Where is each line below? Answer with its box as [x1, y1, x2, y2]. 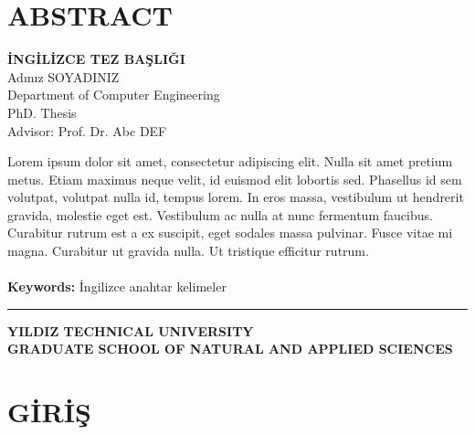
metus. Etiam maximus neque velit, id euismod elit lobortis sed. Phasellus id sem [7, 169, 462, 188]
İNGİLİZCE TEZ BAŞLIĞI [7, 49, 185, 69]
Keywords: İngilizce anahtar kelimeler [7, 277, 227, 296]
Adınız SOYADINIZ [7, 67, 120, 86]
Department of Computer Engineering [7, 85, 220, 104]
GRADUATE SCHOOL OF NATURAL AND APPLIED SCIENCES [7, 339, 453, 358]
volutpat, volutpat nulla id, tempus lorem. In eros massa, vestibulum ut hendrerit [7, 187, 464, 207]
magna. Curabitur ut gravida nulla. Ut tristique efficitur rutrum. [7, 241, 369, 260]
